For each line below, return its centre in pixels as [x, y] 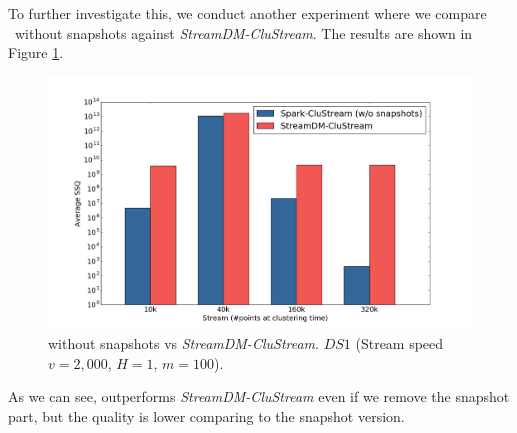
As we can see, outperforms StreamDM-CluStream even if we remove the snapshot [259, 396]
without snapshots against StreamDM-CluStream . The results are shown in [243, 32]
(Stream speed [399, 343]
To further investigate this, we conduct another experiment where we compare [247, 13]
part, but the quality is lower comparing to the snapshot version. [206, 415]
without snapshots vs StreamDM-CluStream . [183, 343]
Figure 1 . [36, 52]
